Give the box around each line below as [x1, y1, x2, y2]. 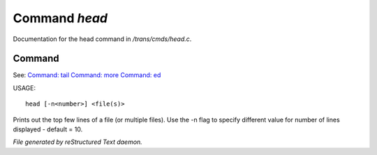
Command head [13, 10, 108, 26]
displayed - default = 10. [13, 125, 83, 133]
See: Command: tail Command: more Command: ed [13, 71, 161, 79]
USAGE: [13, 83, 36, 92]
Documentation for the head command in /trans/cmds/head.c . [13, 35, 192, 43]
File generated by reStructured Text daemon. [13, 138, 142, 146]
